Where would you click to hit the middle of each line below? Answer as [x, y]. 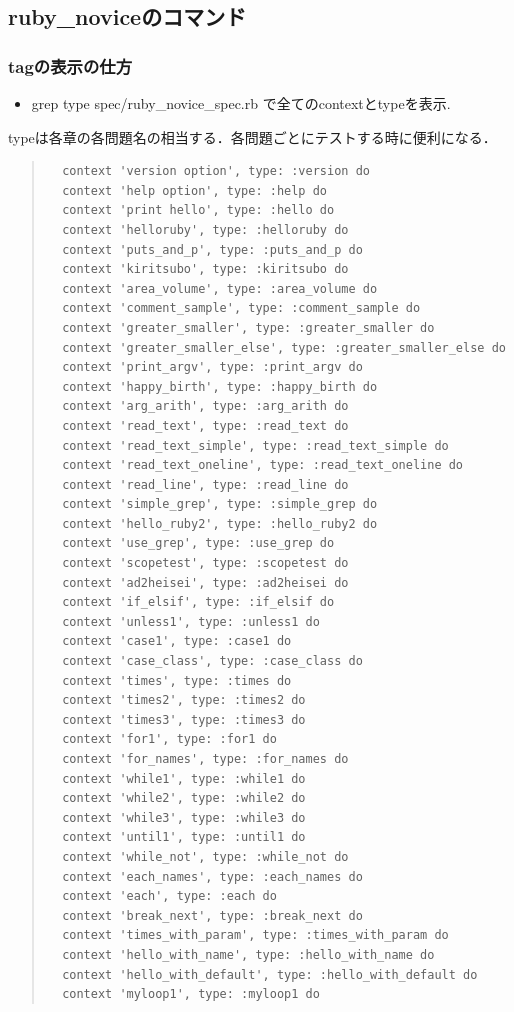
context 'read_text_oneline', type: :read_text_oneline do [263, 465]
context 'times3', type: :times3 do [184, 719]
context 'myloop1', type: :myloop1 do [191, 994]
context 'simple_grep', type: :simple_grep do [220, 504]
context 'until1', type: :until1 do [184, 837]
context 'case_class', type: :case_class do [212, 661]
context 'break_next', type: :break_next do [212, 915]
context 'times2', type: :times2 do [184, 700]
